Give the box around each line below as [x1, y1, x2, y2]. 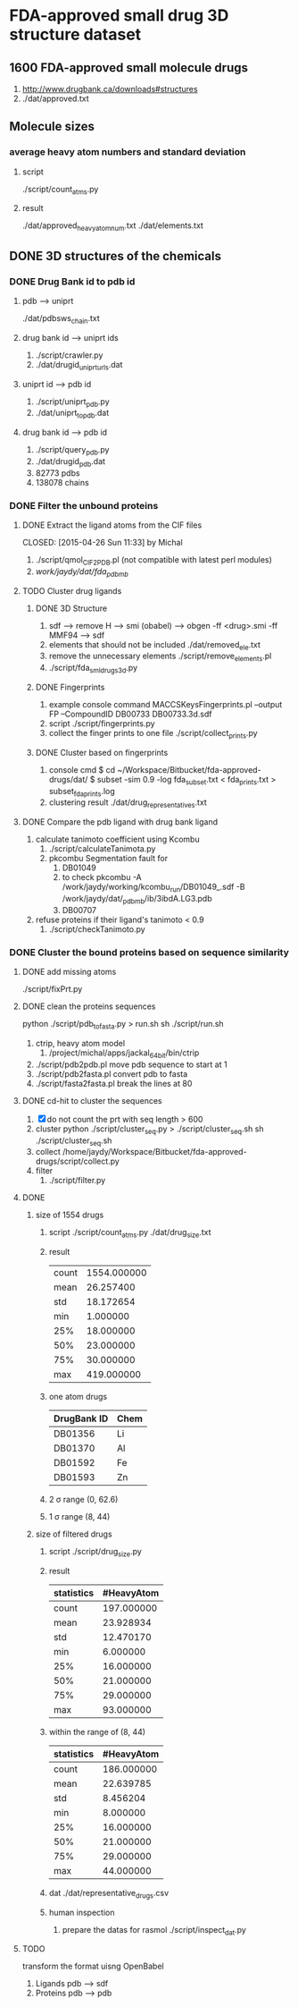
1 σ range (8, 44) [48, 1512, 111, 1522]
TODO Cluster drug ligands [21, 585, 122, 596]
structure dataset [9, 24, 142, 45]
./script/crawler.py [35, 350, 103, 360]
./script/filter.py [48, 1175, 106, 1186]
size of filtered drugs [35, 1529, 113, 1539]
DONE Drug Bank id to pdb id [9, 275, 136, 287]
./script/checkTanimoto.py [48, 923, 145, 935]
